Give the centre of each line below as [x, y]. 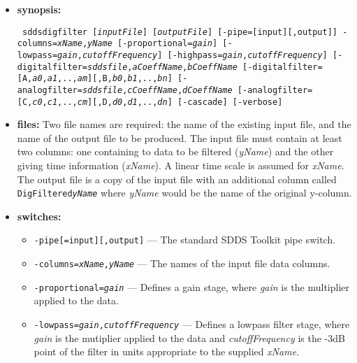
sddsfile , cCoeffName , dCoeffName [157, 90]
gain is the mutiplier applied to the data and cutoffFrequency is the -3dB [189, 337]
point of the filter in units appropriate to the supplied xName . [167, 351]
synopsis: [39, 9]
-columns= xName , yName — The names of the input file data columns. [182, 263]
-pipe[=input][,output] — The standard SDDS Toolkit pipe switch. [185, 240]
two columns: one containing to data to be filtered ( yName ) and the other [175, 151]
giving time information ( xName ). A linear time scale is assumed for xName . [181, 165]
